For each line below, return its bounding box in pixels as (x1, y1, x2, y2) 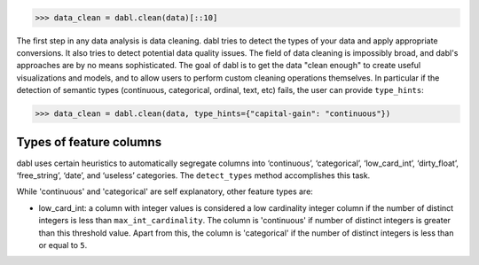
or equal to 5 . (38, 239, 88, 250)
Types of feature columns (16, 134, 162, 150)
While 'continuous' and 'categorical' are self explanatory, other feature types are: (16, 186, 314, 197)
